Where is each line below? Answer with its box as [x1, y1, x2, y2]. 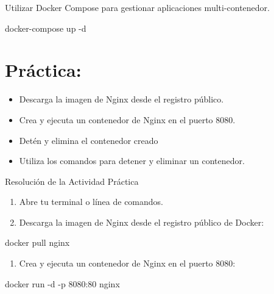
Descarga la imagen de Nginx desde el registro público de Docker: [19, 215, 264, 228]
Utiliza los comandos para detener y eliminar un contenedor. [19, 154, 245, 167]
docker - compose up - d [5, 21, 86, 34]
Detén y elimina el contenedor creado [19, 134, 158, 146]
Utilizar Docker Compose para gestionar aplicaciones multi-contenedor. [5, 1, 270, 13]
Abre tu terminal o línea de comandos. [19, 195, 164, 208]
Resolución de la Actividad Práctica [5, 174, 139, 187]
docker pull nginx [5, 236, 70, 249]
